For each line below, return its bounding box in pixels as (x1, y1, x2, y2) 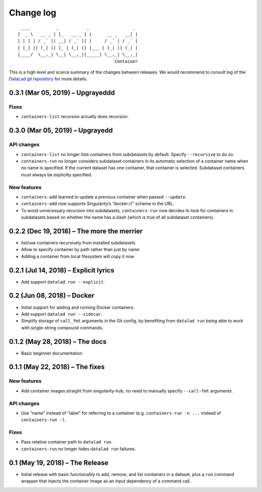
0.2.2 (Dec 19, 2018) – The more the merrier (9, 227, 143, 235)
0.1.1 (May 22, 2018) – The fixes (9, 363, 105, 371)
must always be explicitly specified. (21, 171, 92, 177)
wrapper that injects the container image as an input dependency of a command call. (21, 478, 191, 484)
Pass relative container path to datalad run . (21, 439, 113, 445)
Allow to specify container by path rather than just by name (21, 247, 140, 253)
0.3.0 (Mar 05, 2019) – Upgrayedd (9, 126, 113, 135)
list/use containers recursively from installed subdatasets (21, 239, 136, 245)
